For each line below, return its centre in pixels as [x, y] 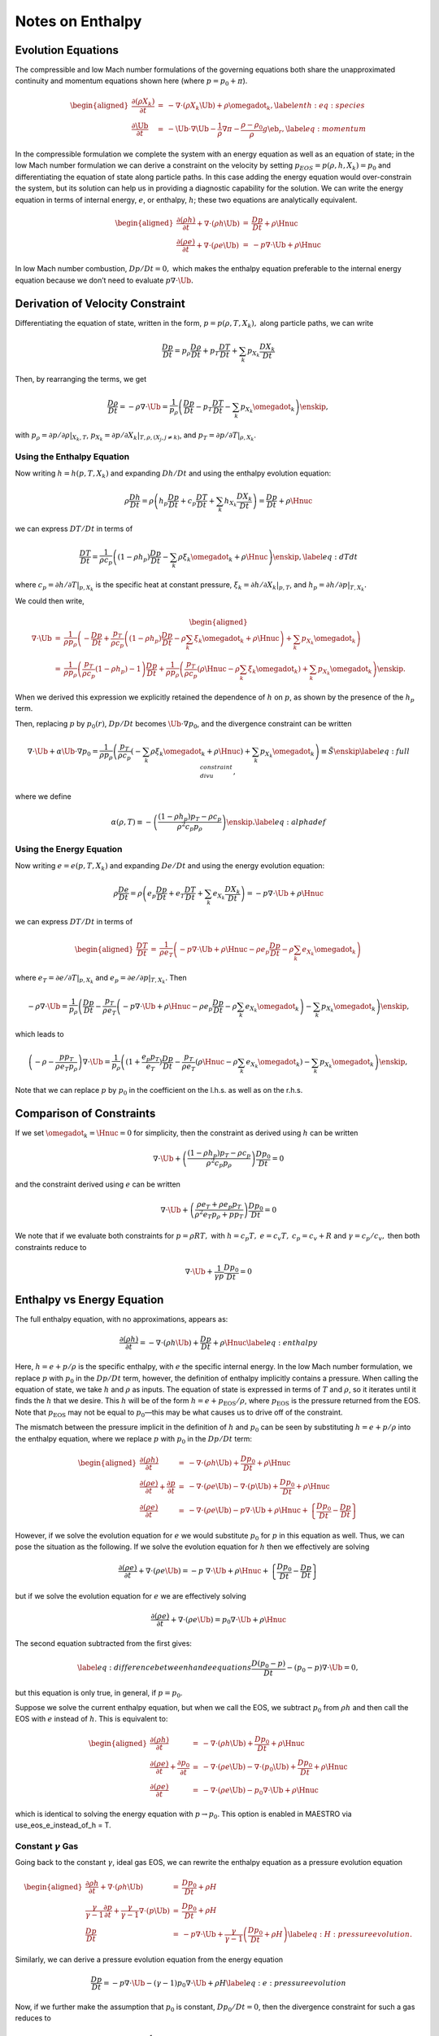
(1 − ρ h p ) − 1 [118, 670]
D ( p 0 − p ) [268, 1664]
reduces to [33, 2018]
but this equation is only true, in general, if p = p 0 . [99, 1694]
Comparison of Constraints [85, 1113]
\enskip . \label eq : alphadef [276, 822]
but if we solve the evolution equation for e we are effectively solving [131, 1595]
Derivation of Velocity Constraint [100, 303]
